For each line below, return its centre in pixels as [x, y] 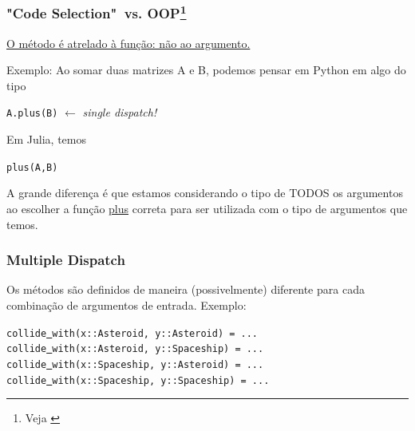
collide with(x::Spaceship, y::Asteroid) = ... [135, 364]
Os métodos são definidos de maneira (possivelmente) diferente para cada [186, 289]
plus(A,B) [32, 167]
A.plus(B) [32, 114]
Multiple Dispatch [66, 260]
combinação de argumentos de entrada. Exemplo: [126, 304]
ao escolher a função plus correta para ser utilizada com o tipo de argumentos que [207, 208]
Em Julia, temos [47, 139]
